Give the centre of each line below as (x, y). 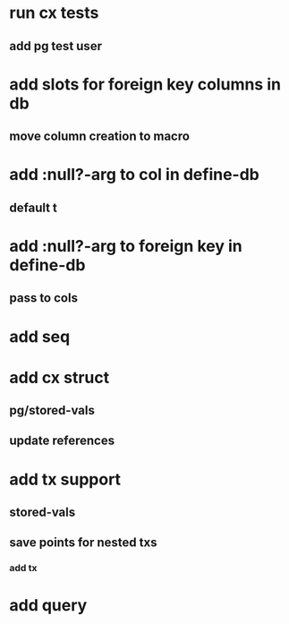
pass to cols (44, 298)
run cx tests (54, 13)
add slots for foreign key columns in (145, 84)
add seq (40, 336)
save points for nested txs (83, 543)
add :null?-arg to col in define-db (134, 175)
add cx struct (59, 377)
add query (48, 605)
